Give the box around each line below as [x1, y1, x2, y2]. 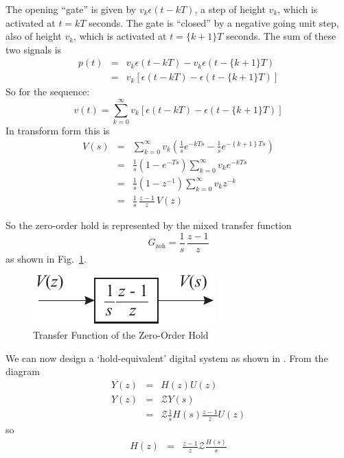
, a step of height [194, 2, 266, 16]
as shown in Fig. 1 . [5, 251, 87, 265]
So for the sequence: [5, 84, 90, 99]
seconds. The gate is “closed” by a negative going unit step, [89, 15, 339, 29]
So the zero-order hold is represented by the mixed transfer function [5, 218, 292, 232]
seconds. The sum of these [226, 29, 336, 43]
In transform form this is [5, 123, 110, 138]
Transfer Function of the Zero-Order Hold [33, 328, 209, 342]
